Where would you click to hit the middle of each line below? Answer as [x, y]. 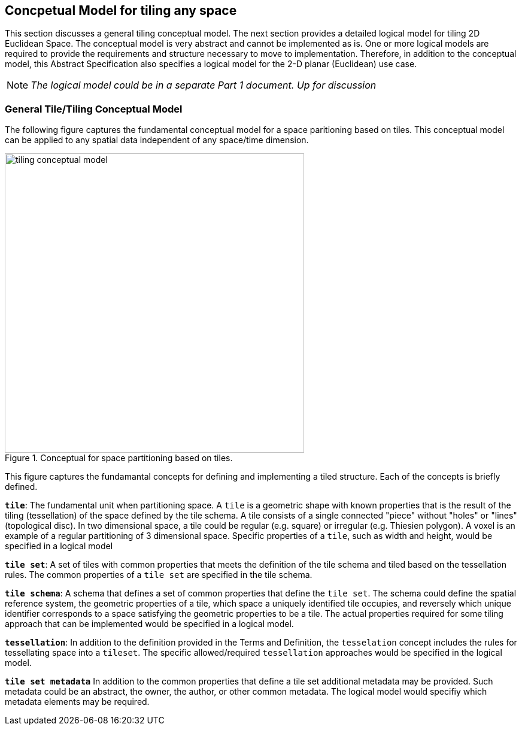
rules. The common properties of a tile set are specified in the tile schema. [159, 575]
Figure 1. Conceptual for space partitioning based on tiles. [119, 458]
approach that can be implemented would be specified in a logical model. [149, 624]
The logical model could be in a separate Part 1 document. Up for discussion [204, 85]
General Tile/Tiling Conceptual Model [94, 109]
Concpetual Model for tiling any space [121, 10]
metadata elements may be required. [77, 702]
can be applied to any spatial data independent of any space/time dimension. [157, 140]
